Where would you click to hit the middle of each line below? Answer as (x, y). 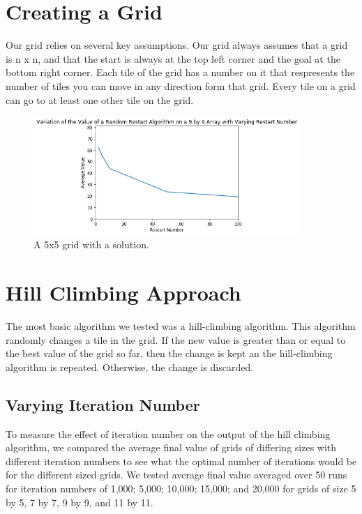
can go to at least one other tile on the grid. (100, 99)
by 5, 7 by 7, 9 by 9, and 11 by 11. (80, 502)
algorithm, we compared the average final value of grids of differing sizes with (171, 447)
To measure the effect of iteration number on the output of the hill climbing (168, 433)
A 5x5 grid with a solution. (91, 244)
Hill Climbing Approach (123, 293)
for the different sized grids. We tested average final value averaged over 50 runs (176, 475)
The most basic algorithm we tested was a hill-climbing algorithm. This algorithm (181, 326)
